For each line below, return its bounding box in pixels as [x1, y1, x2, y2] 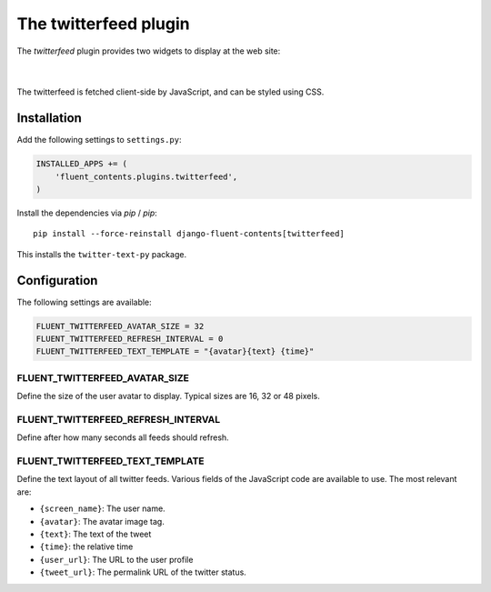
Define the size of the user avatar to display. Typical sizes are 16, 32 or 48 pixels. [16, 391, 320, 402]
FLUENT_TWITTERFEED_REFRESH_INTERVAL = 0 [35, 334, 224, 345]
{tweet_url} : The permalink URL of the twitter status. [39, 567, 247, 577]
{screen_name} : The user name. [39, 503, 165, 514]
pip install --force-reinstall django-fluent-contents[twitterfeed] [33, 228, 345, 239]
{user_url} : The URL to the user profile [39, 554, 194, 565]
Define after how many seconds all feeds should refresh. [16, 432, 229, 443]
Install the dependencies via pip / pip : [16, 207, 158, 218]
